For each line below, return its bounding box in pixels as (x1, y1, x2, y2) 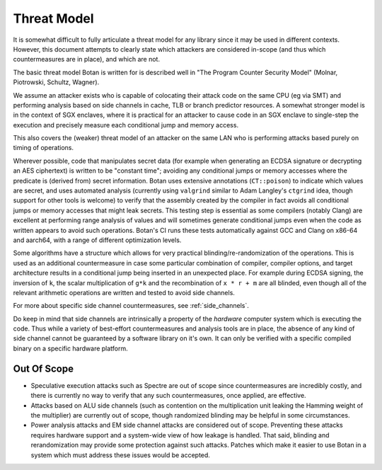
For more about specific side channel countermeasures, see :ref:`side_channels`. (13, 302, 249, 310)
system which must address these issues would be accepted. (30, 450, 210, 459)
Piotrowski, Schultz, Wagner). (13, 78, 100, 86)
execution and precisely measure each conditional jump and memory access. (13, 120, 239, 129)
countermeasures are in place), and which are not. (13, 55, 161, 64)
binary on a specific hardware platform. (13, 344, 129, 352)
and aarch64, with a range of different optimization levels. (13, 236, 182, 244)
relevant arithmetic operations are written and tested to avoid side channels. (13, 288, 235, 297)
